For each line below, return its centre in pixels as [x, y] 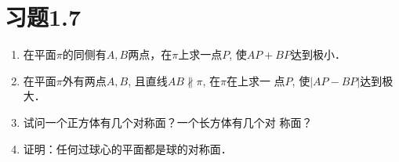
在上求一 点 [256, 80]
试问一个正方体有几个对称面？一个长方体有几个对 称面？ [168, 122]
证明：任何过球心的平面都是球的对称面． [127, 148]
